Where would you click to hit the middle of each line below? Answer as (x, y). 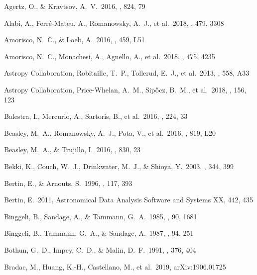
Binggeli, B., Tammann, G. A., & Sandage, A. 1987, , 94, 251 (99, 233)
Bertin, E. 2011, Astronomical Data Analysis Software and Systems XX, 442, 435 (129, 200)
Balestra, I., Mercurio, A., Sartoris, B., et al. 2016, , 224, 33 (96, 116)
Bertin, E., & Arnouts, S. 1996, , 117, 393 (68, 183)
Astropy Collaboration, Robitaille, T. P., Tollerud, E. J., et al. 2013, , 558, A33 (127, 73)
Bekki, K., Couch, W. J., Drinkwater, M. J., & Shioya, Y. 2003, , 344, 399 (119, 166)
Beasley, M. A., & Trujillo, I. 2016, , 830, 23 (72, 149)
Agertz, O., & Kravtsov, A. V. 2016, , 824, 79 (75, 6)
